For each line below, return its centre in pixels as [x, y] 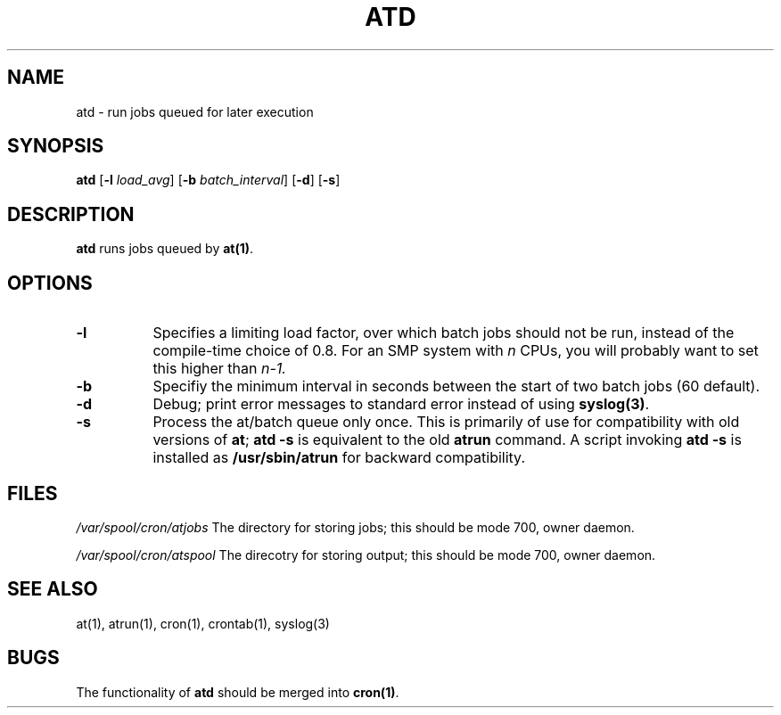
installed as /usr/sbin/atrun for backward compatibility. [339, 458]
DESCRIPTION [71, 214]
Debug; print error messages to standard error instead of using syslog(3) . [401, 404]
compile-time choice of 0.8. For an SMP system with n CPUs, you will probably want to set [456, 351]
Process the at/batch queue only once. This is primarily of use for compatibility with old [446, 422]
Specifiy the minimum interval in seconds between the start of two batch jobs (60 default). [456, 386]
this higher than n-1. [219, 369]
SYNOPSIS [56, 146]
